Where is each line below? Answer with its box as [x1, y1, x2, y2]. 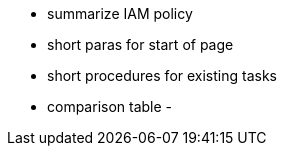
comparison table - [47, 98, 173, 115]
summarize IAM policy [47, 5, 193, 22]
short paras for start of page [47, 36, 234, 53]
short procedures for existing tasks [47, 67, 277, 84]
